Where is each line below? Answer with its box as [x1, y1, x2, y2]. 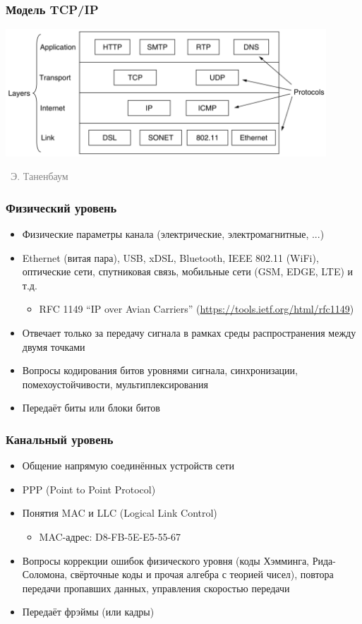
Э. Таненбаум [10, 169, 68, 184]
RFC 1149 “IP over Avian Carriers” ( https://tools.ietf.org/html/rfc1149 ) [39, 301, 354, 316]
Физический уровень [6, 198, 117, 216]
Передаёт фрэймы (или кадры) [22, 604, 155, 619]
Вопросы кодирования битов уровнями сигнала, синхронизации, [22, 363, 298, 378]
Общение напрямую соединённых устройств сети [22, 458, 234, 473]
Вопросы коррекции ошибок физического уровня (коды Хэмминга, [22, 553, 309, 568]
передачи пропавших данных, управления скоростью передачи [22, 580, 290, 595]
